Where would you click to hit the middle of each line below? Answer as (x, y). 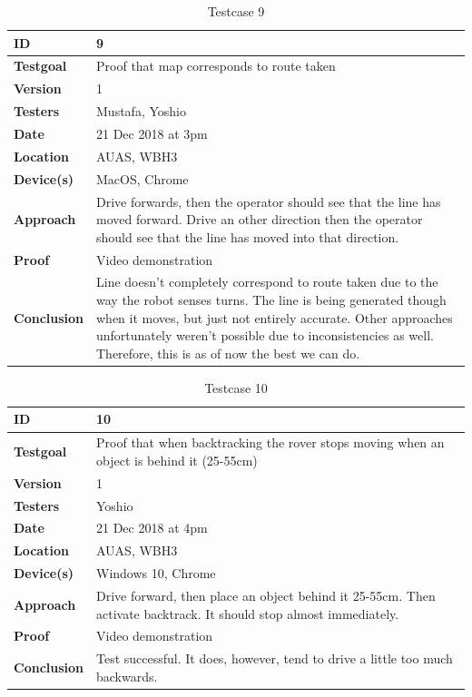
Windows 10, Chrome (156, 573)
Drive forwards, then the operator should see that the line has (269, 201)
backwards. (127, 676)
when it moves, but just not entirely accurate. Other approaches (275, 317)
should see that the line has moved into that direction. (248, 236)
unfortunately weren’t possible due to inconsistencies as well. (265, 335)
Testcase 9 (236, 11)
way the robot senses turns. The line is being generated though (271, 299)
